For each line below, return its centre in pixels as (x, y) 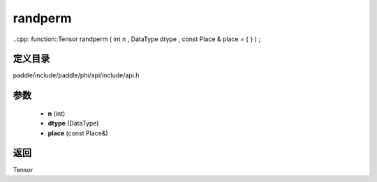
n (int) (57, 113)
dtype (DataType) (73, 123)
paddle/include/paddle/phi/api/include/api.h (76, 75)
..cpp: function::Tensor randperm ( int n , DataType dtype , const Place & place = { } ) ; (137, 39)
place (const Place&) (78, 133)
